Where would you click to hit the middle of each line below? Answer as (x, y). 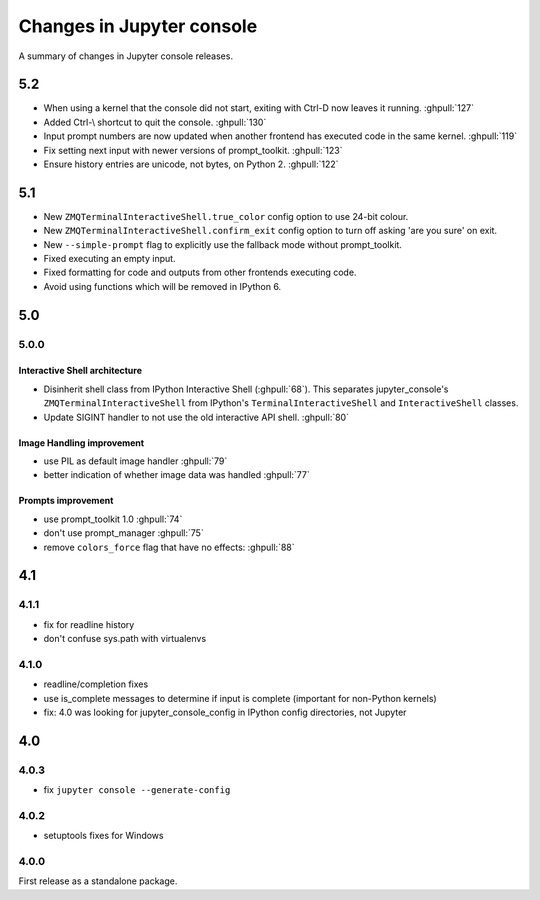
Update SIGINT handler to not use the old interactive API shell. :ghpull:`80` (196, 417)
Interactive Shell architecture (80, 371)
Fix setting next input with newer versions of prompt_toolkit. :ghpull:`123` (193, 150)
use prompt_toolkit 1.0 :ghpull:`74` (113, 519)
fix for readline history (89, 624)
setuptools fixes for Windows (103, 836)
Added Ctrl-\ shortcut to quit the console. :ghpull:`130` (155, 122)
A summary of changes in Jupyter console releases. (126, 56)
